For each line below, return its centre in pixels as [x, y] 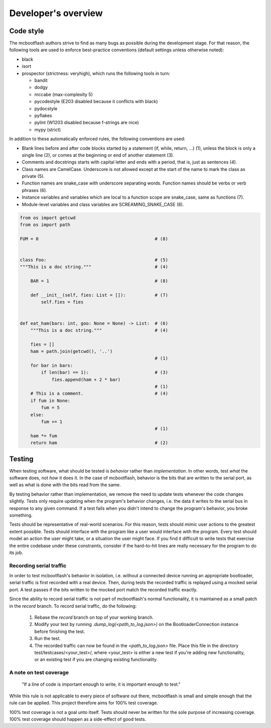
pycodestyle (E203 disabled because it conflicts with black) [96, 102]
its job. [16, 553]
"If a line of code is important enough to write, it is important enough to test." [101, 684]
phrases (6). [34, 190]
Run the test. [48, 639]
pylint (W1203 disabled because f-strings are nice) [87, 123]
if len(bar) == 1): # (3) [104, 373]
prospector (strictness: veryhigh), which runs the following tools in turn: [96, 73]
